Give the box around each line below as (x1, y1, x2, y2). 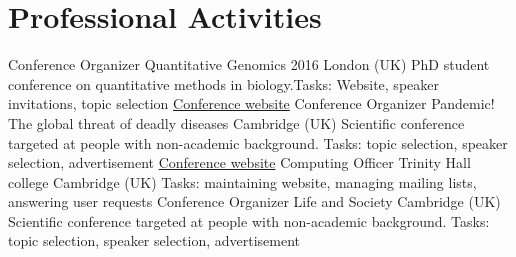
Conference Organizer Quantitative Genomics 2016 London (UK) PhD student (8, 54, 490, 75)
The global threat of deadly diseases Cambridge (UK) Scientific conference (8, 112, 465, 133)
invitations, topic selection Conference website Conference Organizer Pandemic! (8, 93, 495, 114)
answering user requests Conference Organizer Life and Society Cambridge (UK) (8, 191, 501, 212)
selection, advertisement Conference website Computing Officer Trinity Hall (8, 152, 471, 173)
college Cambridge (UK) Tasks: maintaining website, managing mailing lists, (8, 171, 477, 192)
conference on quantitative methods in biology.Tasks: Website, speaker (8, 73, 439, 94)
